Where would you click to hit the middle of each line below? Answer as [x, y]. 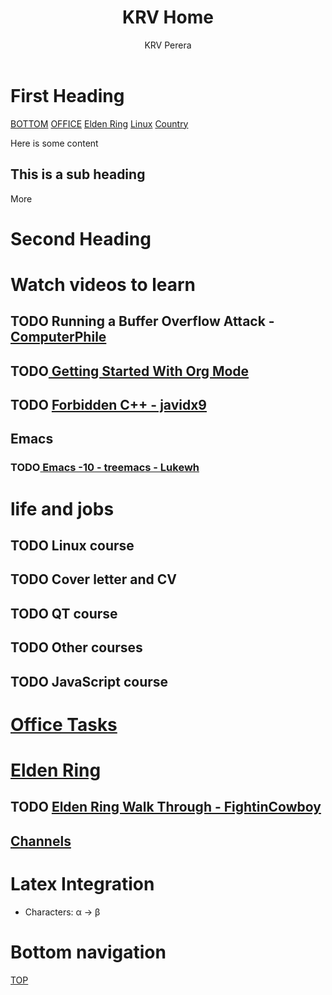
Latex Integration [82, 883]
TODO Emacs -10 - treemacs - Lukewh [105, 468]
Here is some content [54, 143]
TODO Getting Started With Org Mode [130, 371]
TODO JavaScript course [89, 681]
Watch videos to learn [103, 284]
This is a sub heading [78, 174]
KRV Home [168, 17]
